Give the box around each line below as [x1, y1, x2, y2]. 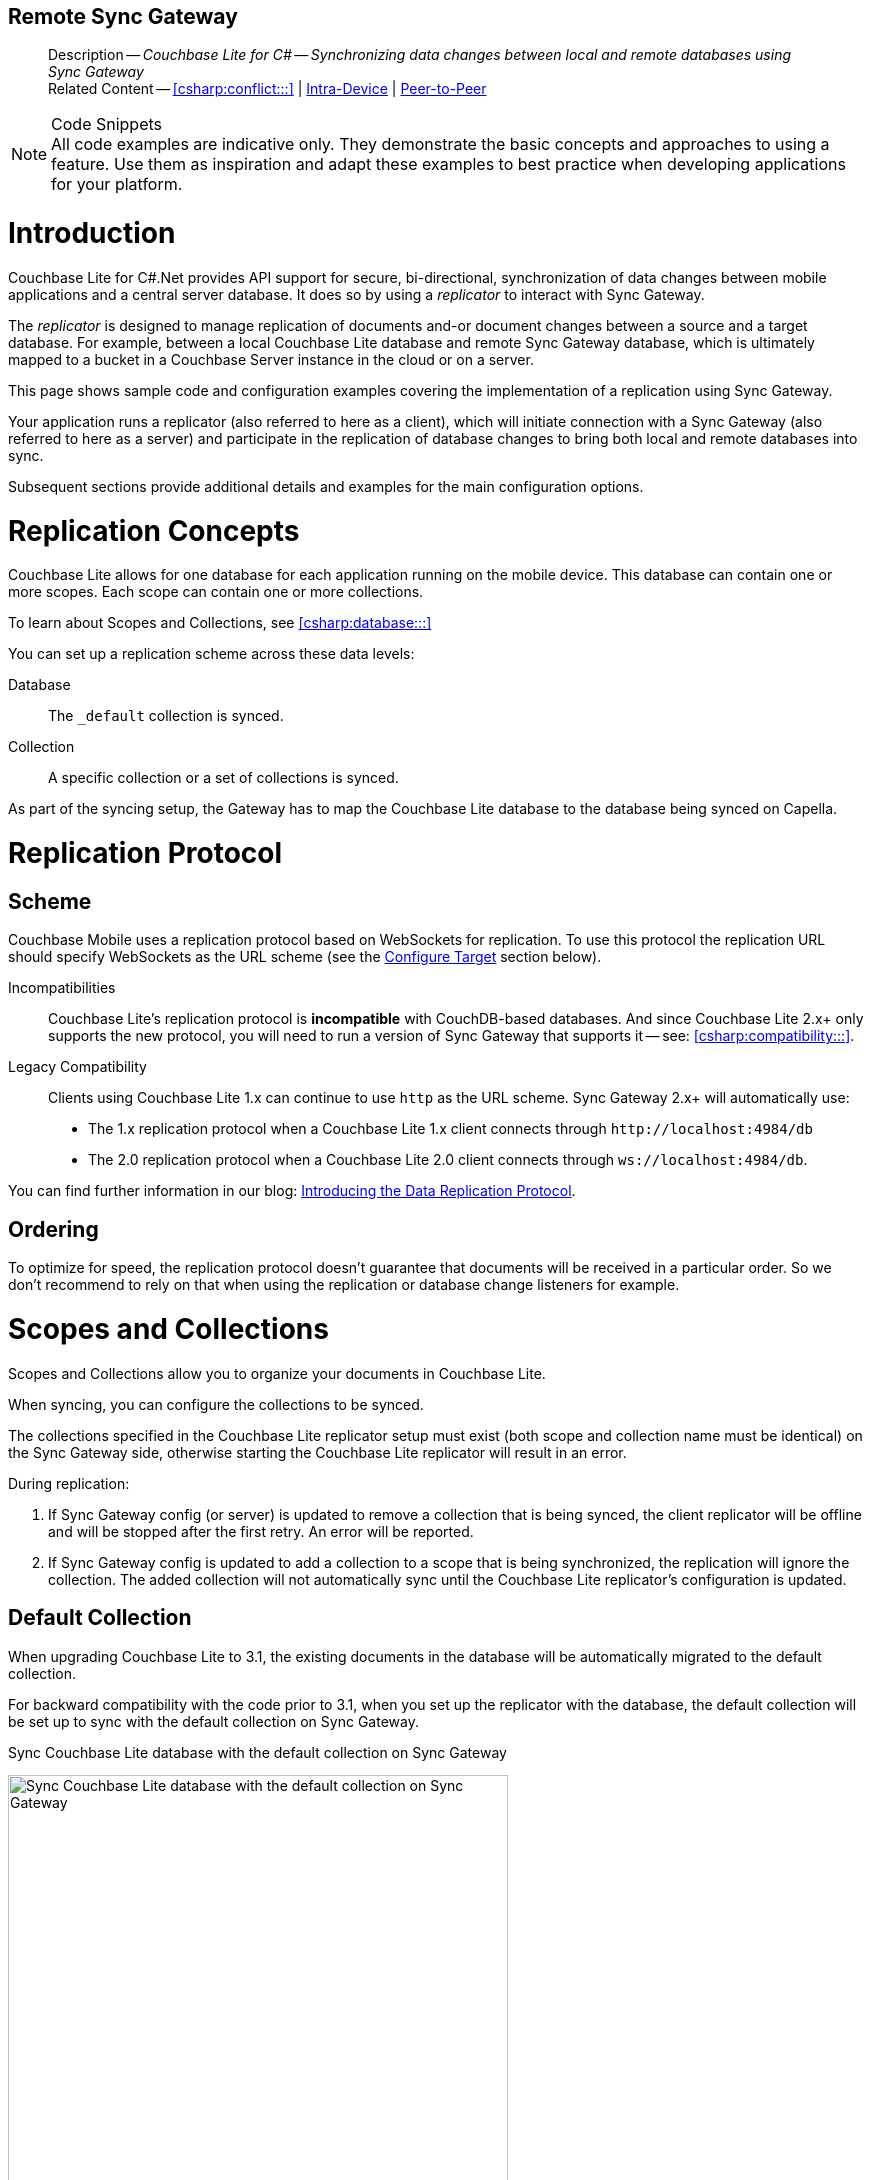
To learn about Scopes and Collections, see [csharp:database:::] [8, 614, 432, 632]
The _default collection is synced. [48, 707, 284, 725]
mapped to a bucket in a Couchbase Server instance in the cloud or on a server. [8, 350, 534, 368]
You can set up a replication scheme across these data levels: [8, 645, 415, 663]
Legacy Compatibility [8, 1058, 147, 1076]
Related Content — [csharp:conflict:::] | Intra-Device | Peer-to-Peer [48, 80, 487, 98]
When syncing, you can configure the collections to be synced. [8, 1395, 424, 1413]
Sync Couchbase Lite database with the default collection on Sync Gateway [8, 1743, 507, 1761]
